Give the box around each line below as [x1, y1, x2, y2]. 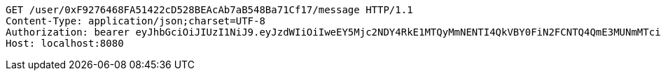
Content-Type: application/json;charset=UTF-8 [6, 15, 265, 26]
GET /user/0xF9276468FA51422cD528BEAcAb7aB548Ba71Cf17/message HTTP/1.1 [6, 4, 413, 15]
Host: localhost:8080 [6, 38, 124, 49]
